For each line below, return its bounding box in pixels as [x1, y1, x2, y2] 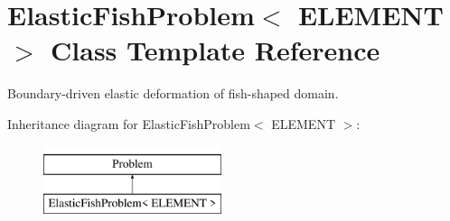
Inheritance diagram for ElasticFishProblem [7, 114, 250, 133]
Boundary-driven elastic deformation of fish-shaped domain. [7, 84, 339, 103]
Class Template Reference [51, 32, 380, 69]
